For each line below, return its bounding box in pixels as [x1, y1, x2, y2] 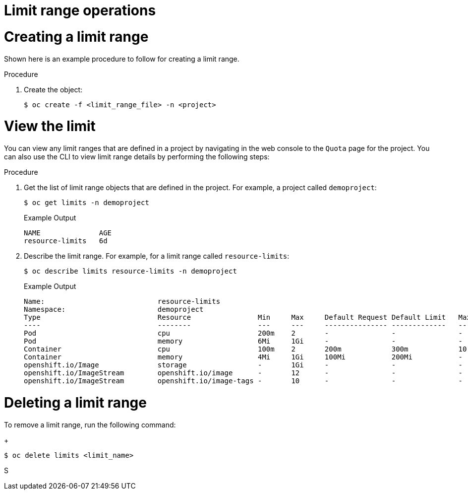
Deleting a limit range [4, 394, 147, 411]
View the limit [4, 118, 96, 135]
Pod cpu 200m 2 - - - [24, 329, 463, 337]
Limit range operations [4, 2, 156, 19]
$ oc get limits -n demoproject [24, 199, 149, 207]
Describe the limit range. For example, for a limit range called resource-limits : [24, 252, 290, 260]
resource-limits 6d [24, 237, 108, 245]
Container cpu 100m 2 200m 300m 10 [24, 345, 467, 353]
